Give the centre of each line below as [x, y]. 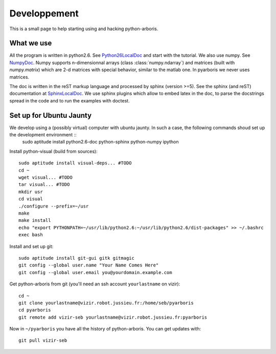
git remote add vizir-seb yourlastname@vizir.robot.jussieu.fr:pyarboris [113, 317]
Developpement [44, 13]
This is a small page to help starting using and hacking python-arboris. [84, 29]
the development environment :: [43, 135]
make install [35, 221]
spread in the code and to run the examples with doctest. [70, 100]
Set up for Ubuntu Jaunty [51, 115]
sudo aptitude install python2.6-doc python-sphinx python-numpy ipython [100, 142]
